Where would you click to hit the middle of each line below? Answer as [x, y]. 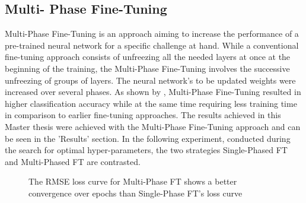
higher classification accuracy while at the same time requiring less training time [151, 103]
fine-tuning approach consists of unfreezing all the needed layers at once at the [148, 57]
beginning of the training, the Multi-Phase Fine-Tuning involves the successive [147, 68]
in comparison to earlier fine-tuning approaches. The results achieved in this [143, 115]
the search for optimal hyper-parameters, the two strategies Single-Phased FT [146, 150]
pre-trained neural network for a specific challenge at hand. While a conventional [152, 45]
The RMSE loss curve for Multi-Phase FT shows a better [133, 181]
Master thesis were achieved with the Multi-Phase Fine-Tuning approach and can [153, 126]
